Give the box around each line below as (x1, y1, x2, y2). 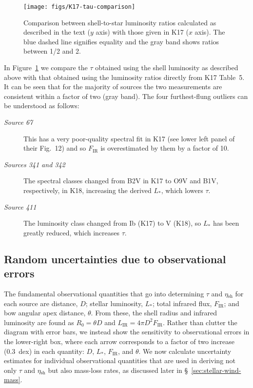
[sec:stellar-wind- (191, 365, 241, 375)
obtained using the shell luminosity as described (95, 62, 238, 73)
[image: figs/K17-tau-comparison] (23, 3, 136, 10)
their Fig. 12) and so (23, 143, 86, 153)
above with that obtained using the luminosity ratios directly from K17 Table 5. (4, 72, 245, 82)
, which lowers (161, 185, 203, 195)
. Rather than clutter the (162, 317, 237, 327)
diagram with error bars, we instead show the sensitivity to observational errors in (4, 327, 250, 337)
